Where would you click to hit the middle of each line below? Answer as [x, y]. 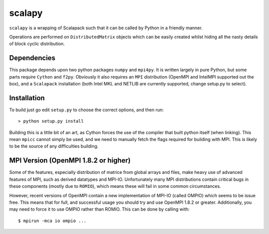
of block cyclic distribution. [37, 44]
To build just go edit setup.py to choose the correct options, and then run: [86, 110]
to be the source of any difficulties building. [54, 146]
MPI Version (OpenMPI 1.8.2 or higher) [70, 161]
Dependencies [32, 58]
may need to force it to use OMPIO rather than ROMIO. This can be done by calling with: [99, 209]
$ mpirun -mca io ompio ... [52, 221]
